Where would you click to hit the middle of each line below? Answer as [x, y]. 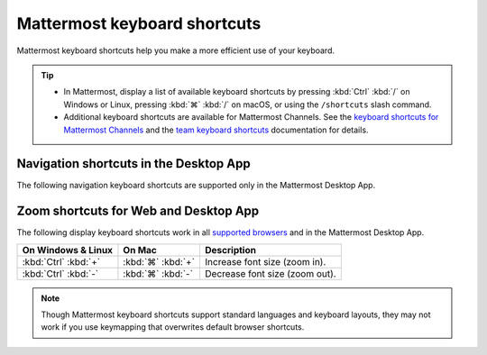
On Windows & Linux [67, 250]
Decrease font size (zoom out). [271, 273]
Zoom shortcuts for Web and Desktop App [138, 211]
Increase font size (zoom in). [265, 261]
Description [230, 250]
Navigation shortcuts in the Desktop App [134, 164]
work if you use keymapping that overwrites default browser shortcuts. [173, 327]
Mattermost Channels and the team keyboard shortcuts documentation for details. [216, 130]
